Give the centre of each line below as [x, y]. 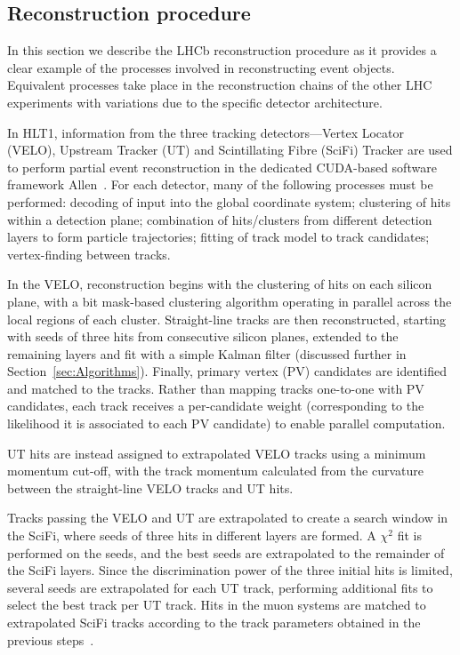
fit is [409, 535]
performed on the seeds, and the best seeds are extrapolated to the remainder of [226, 552]
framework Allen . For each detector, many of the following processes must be [220, 184]
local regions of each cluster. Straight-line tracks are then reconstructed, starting [227, 319]
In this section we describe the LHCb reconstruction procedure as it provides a [222, 50]
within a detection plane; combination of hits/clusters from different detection [220, 219]
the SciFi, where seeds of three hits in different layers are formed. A [192, 535]
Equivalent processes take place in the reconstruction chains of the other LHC [220, 85]
